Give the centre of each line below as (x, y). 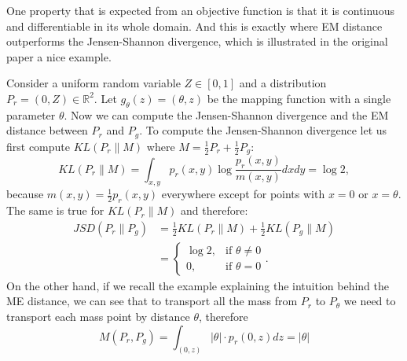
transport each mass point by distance (98, 316)
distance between (47, 130)
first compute (38, 146)
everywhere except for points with (243, 194)
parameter (31, 114)
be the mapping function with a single (299, 98)
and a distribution (283, 83)
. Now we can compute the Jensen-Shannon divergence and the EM (226, 114)
